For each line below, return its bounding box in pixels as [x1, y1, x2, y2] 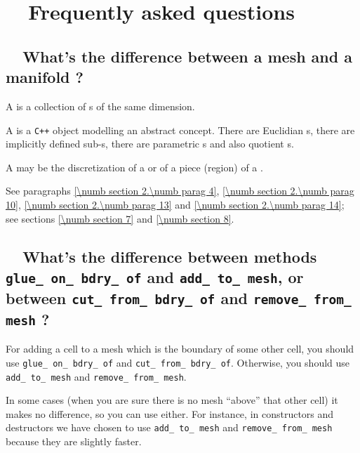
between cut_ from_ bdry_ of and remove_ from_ [6, 287, 352, 308]
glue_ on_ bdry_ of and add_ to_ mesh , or [6, 265, 304, 287]
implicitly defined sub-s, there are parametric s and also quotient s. [6, 136, 294, 151]
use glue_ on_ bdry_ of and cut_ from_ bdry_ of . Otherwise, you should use [6, 355, 350, 369]
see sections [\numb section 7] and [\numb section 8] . [6, 211, 234, 225]
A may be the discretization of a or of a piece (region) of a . [6, 159, 263, 174]
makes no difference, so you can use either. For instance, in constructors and [6, 406, 334, 421]
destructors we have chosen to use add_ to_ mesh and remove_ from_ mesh [6, 420, 333, 435]
